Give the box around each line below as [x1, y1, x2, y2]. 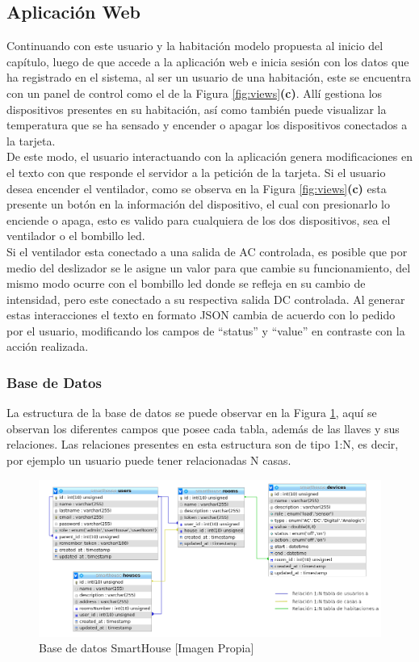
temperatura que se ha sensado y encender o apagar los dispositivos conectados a [6, 116, 408, 133]
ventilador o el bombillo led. [6, 227, 145, 244]
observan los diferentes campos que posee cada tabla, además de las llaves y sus [6, 420, 400, 436]
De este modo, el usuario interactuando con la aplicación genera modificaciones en [6, 148, 413, 165]
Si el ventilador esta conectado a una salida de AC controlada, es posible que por [6, 242, 408, 259]
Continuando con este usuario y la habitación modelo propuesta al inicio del [6, 37, 383, 54]
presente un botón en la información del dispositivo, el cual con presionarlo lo [6, 196, 390, 213]
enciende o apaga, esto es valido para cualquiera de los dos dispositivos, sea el [6, 211, 391, 228]
